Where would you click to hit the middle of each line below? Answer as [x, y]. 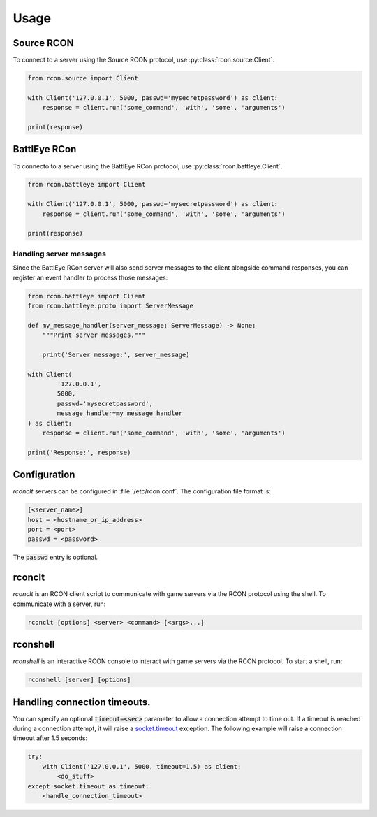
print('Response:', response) [79, 452]
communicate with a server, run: [59, 604]
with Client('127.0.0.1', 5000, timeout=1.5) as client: [142, 766]
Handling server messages [59, 254]
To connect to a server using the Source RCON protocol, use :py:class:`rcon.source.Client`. [144, 60]
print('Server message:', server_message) [116, 354]
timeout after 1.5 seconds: [50, 738]
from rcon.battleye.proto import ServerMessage [110, 305]
